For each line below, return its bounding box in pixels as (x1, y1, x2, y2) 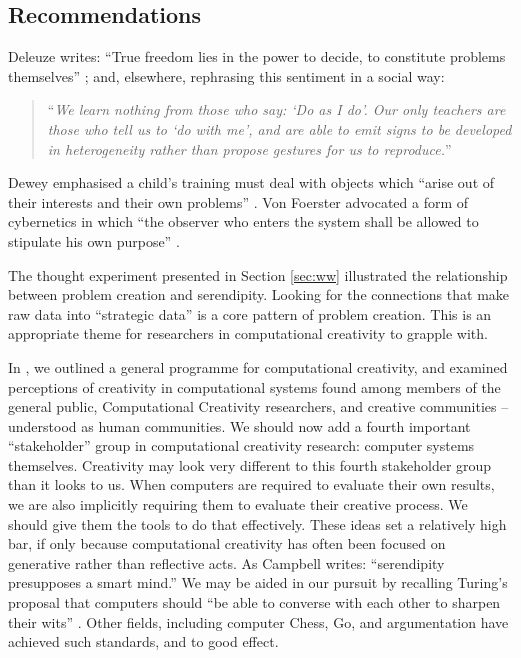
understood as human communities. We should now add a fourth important (8, 415, 471, 436)
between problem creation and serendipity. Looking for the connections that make (8, 284, 510, 305)
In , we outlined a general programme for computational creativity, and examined (8, 356, 508, 377)
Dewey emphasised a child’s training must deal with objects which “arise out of (8, 172, 495, 193)
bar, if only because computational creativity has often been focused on (8, 533, 446, 554)
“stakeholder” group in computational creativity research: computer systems (8, 435, 475, 456)
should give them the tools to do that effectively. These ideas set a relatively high (8, 513, 507, 534)
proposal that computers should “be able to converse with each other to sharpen (8, 592, 501, 613)
